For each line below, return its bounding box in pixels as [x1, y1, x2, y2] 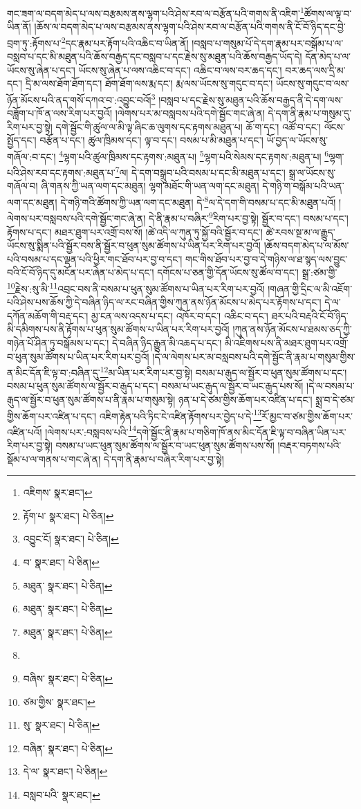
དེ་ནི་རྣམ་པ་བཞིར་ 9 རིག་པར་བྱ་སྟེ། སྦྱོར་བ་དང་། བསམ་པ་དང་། [148, 209, 349, 225]
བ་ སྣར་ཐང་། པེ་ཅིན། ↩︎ [23, 555, 100, 569]
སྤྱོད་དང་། [7, 133, 37, 147]
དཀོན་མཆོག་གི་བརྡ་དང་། [7, 308, 89, 322]
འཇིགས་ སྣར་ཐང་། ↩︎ [23, 485, 93, 500]
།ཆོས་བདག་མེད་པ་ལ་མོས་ [263, 238, 349, 253]
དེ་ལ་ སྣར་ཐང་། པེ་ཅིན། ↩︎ [23, 764, 108, 779]
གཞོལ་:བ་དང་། [7, 149, 56, 163]
